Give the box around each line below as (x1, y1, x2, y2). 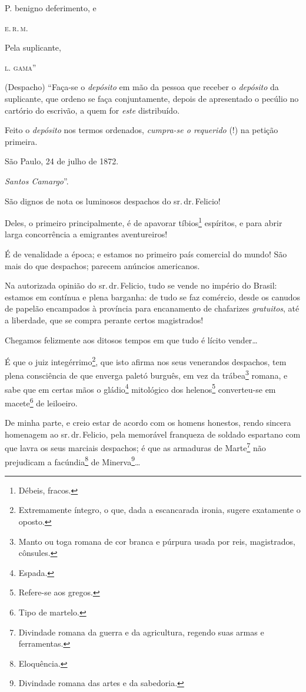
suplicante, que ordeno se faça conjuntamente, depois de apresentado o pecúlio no (5, 92, 299, 104)
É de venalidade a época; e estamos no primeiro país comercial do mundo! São (5, 247, 287, 260)
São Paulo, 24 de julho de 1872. (5, 155, 119, 167)
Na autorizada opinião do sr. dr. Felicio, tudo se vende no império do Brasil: (5, 279, 277, 292)
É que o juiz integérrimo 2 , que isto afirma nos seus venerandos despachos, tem (5, 354, 287, 367)
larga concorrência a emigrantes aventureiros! (5, 228, 168, 240)
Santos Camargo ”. (5, 174, 69, 187)
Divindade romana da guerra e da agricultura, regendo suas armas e (18, 625, 264, 638)
